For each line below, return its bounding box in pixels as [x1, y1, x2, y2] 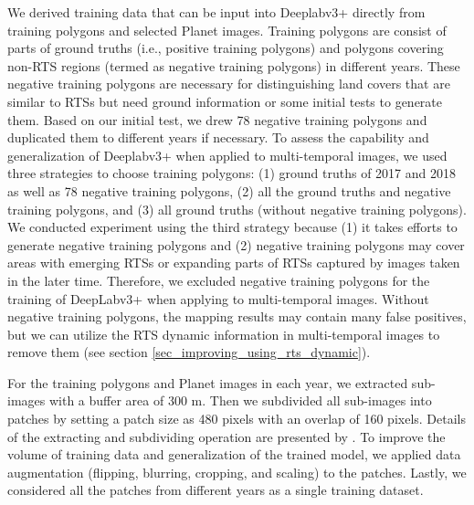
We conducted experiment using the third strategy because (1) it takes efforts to [7, 217, 458, 237]
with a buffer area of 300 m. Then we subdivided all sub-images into [48, 391, 432, 410]
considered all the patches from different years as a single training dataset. [7, 480, 424, 500]
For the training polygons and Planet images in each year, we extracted [7, 373, 408, 392]
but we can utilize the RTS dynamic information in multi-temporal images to [7, 324, 440, 343]
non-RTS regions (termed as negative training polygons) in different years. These [7, 56, 460, 75]
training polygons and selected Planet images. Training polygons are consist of [7, 20, 447, 39]
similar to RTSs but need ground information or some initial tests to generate [7, 91, 442, 110]
